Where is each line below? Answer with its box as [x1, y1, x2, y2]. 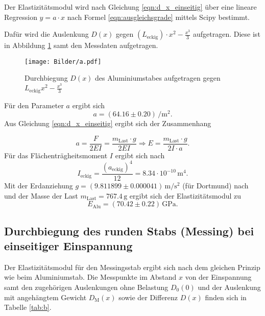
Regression [4, 11, 37, 22]
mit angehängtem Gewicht [4, 291, 87, 302]
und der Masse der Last [4, 190, 78, 201]
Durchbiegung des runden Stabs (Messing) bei [4, 223, 254, 238]
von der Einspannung [185, 272, 252, 282]
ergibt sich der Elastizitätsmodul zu [129, 190, 242, 201]
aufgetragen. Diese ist [193, 29, 260, 39]
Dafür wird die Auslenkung [4, 29, 89, 39]
